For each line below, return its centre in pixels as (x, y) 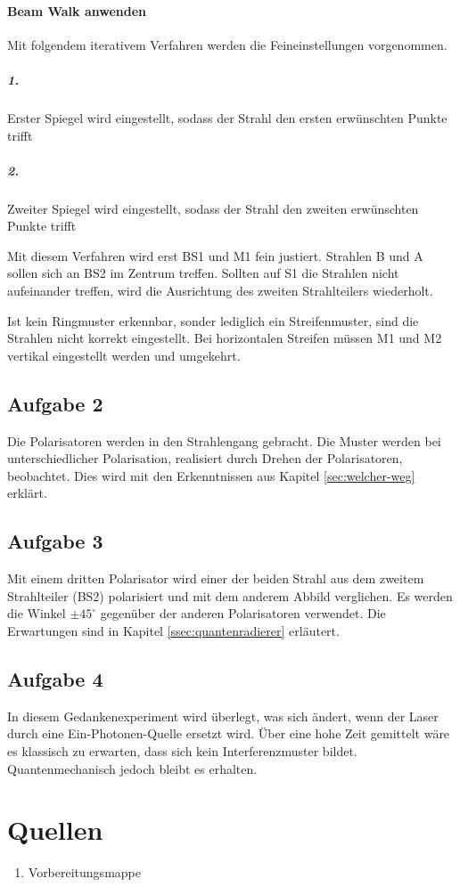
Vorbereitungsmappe (84, 872)
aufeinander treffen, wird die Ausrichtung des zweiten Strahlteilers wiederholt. (220, 291)
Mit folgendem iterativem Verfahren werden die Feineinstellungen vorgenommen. (227, 44)
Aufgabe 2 (55, 403)
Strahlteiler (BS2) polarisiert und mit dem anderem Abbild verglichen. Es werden (230, 595)
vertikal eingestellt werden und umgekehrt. (124, 355)
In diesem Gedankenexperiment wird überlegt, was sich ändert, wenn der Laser (223, 716)
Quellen (55, 830)
